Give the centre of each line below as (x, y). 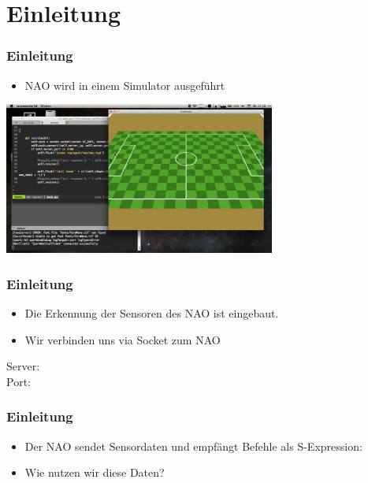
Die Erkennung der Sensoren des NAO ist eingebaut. (152, 312)
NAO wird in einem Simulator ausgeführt (125, 85)
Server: (23, 366)
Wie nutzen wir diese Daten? (95, 472)
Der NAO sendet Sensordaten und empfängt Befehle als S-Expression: (193, 446)
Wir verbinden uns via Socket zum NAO (123, 339)
